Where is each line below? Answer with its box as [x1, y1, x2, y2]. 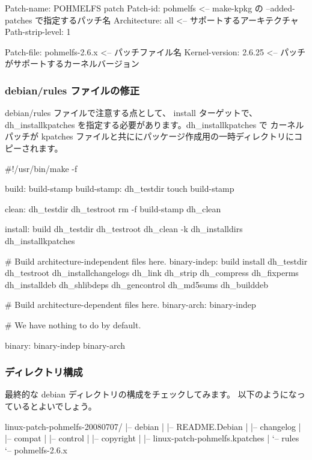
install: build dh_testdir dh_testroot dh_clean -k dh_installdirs [5, 222, 243, 235]
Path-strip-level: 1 [5, 25, 71, 38]
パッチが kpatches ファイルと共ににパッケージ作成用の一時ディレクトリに [5, 130, 295, 143]
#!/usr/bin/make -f [5, 162, 78, 174]
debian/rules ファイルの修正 [5, 82, 140, 97]
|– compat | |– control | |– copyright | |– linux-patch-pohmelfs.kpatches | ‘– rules [5, 432, 299, 444]
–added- [266, 2, 295, 14]
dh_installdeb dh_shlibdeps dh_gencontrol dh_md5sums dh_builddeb [5, 278, 269, 290]
